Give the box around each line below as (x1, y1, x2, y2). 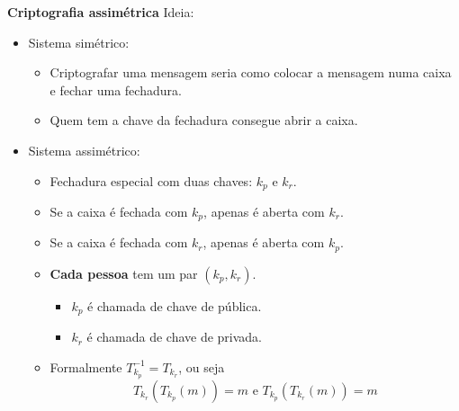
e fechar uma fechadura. (49, 80, 182, 99)
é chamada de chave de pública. (87, 296, 262, 315)
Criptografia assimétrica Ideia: (7, 3, 194, 21)
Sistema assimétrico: (28, 140, 140, 159)
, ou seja (178, 357, 225, 376)
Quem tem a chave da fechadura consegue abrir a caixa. (49, 111, 358, 130)
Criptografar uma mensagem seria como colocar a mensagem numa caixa (49, 63, 452, 82)
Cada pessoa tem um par (49, 264, 198, 282)
